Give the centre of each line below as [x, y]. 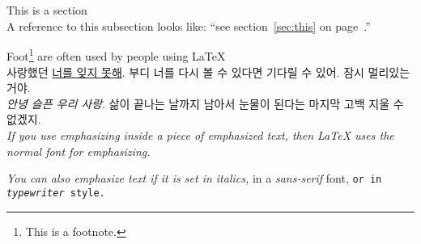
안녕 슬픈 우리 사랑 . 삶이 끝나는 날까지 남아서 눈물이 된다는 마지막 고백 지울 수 [205, 103]
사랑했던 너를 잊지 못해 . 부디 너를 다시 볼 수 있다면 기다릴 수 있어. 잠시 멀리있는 [208, 72]
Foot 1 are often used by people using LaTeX [116, 55]
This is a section [47, 10]
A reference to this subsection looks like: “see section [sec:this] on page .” [189, 25]
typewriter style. [56, 193]
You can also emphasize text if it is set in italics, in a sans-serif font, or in [194, 178]
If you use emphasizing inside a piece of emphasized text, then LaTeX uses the [200, 135]
